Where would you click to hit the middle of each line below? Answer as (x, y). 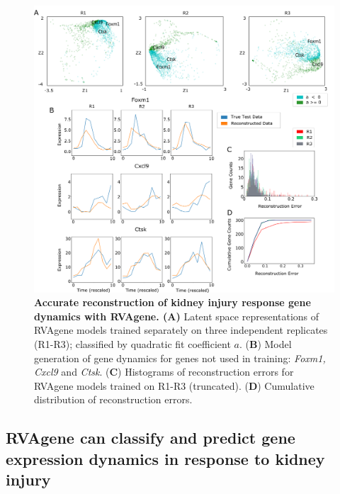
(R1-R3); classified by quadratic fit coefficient (132, 343)
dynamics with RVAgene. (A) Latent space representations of (177, 316)
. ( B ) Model (265, 343)
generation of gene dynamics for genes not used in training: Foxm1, (180, 358)
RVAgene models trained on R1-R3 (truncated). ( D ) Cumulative (174, 385)
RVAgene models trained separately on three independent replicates (181, 330)
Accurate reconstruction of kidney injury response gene (172, 302)
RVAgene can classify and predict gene (151, 438)
